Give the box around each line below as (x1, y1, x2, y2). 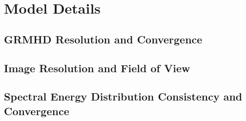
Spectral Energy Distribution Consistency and (4, 89, 243, 104)
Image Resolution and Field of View (4, 60, 190, 75)
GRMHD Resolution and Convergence (4, 31, 203, 46)
